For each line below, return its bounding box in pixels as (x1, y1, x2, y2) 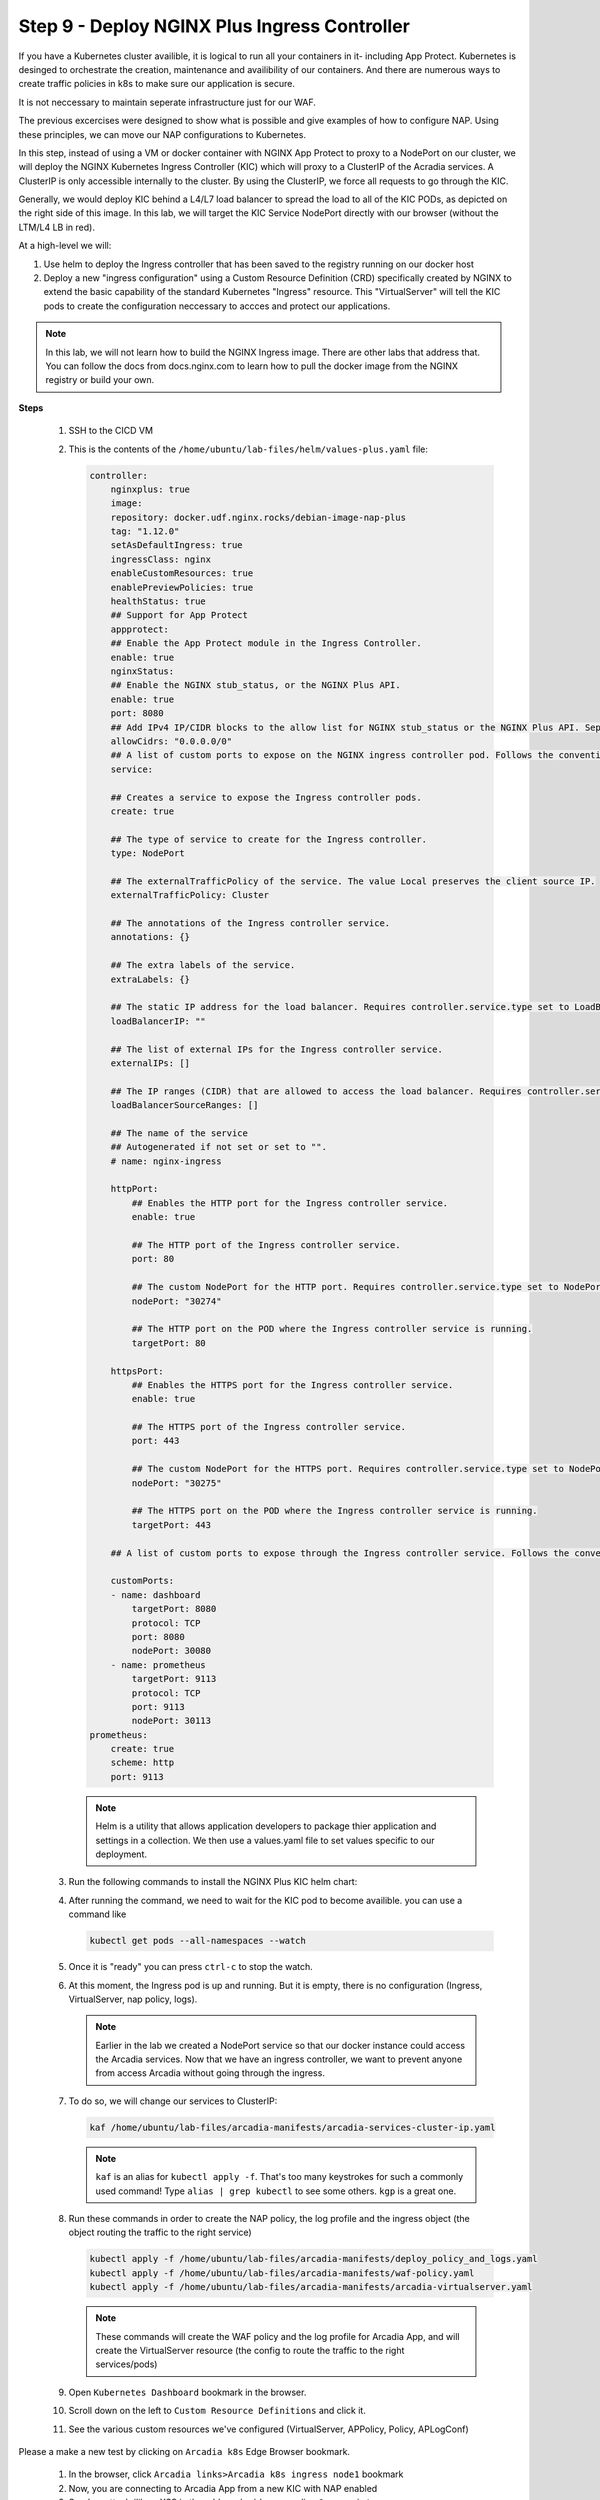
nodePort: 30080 (131, 1645, 212, 1657)
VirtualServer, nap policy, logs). (68, 1993, 198, 2005)
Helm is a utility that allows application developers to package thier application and (95, 1820, 437, 1832)
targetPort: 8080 (131, 1603, 217, 1615)
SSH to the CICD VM (68, 425, 154, 437)
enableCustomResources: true (110, 568, 254, 579)
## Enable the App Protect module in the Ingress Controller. (110, 638, 422, 649)
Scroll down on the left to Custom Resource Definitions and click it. (68, 2405, 367, 2417)
